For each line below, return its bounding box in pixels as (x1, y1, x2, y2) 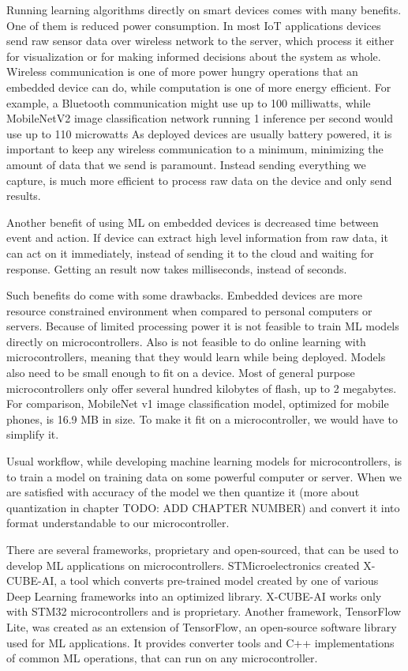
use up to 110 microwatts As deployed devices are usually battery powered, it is (6, 125, 392, 141)
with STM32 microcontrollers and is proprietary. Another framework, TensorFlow (6, 603, 402, 620)
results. (6, 187, 41, 204)
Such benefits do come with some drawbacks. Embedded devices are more (6, 287, 362, 303)
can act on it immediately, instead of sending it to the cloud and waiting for (6, 244, 374, 261)
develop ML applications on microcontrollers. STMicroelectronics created (6, 556, 360, 573)
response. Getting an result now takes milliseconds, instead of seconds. (6, 260, 347, 277)
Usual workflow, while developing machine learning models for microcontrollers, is (6, 453, 402, 469)
